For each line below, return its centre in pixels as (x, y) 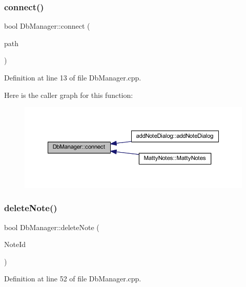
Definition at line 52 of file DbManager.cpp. (73, 279)
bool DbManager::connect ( (47, 26)
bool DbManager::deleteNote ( (52, 227)
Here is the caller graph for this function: (69, 95)
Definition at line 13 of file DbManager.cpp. (73, 77)
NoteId (15, 244)
